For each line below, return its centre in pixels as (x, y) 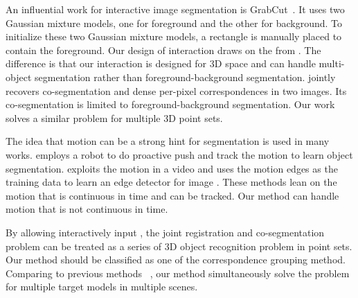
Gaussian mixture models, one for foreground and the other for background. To (174, 23)
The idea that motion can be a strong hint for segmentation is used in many (168, 141)
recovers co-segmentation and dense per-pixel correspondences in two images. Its (176, 90)
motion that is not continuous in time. (87, 209)
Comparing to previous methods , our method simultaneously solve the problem (178, 273)
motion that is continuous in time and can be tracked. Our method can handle (172, 195)
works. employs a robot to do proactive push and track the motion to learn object (179, 154)
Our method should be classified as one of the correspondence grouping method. (176, 260)
